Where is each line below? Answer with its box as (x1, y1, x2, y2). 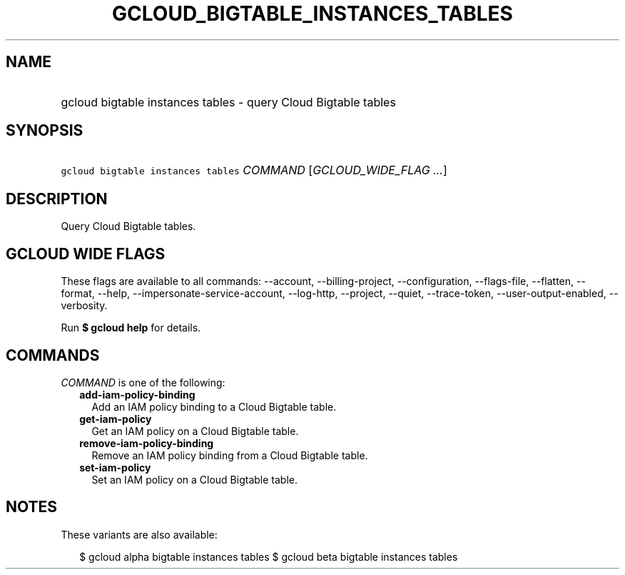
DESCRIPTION (6, 189, 108, 208)
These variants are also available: (61, 528, 218, 541)
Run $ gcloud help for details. (61, 321, 201, 334)
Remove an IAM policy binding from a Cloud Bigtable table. (91, 449, 368, 461)
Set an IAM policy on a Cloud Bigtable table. (91, 473, 298, 486)
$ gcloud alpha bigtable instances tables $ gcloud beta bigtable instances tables (79, 550, 458, 563)
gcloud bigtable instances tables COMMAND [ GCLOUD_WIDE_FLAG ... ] (61, 163, 447, 178)
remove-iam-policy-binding (79, 436, 214, 449)
